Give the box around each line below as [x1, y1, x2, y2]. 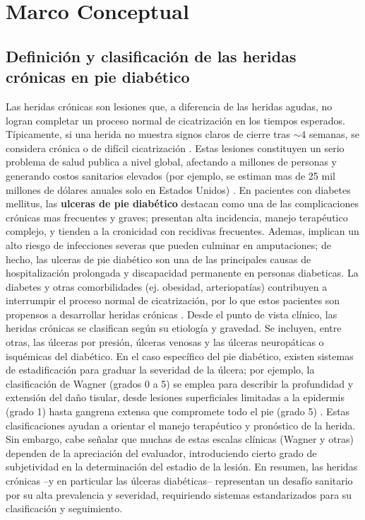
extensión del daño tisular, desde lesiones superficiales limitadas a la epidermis [6, 390, 345, 405]
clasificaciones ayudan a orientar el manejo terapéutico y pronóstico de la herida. [6, 417, 356, 432]
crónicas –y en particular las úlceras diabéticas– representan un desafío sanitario [6, 473, 353, 487]
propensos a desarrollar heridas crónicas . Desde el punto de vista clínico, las [6, 306, 337, 321]
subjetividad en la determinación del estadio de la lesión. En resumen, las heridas [6, 459, 358, 474]
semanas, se [309, 127, 359, 141]
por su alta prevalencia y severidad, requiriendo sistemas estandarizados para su [6, 487, 352, 502]
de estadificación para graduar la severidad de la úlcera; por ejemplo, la [6, 362, 315, 377]
